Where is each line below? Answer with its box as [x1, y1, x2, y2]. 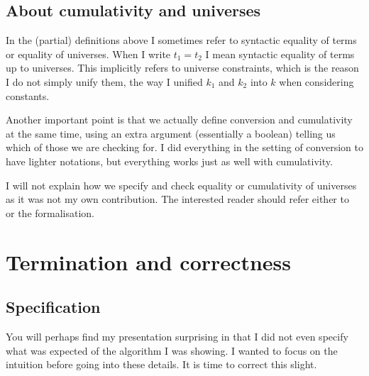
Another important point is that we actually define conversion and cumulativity [6, 112, 353, 127]
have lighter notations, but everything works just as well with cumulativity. [6, 153, 333, 168]
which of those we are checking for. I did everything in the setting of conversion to [6, 140, 363, 155]
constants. [6, 88, 50, 103]
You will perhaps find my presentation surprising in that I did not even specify [6, 328, 348, 343]
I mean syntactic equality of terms [205, 46, 355, 61]
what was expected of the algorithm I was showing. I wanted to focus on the [6, 343, 338, 358]
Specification [6, 296, 101, 318]
